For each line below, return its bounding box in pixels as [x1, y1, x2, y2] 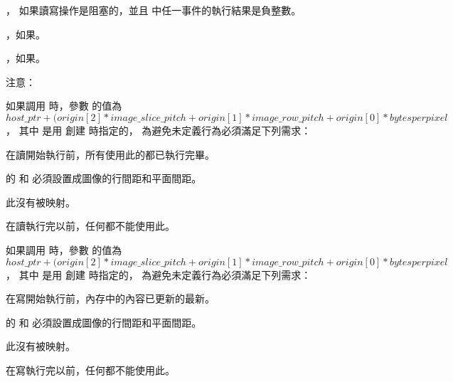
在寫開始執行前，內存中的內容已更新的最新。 [6, 291, 215, 306]
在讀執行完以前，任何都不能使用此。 [6, 218, 175, 233]
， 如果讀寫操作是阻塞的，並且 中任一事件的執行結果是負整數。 [6, 3, 302, 17]
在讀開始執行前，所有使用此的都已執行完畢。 [6, 147, 215, 161]
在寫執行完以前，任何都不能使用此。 [6, 362, 175, 377]
